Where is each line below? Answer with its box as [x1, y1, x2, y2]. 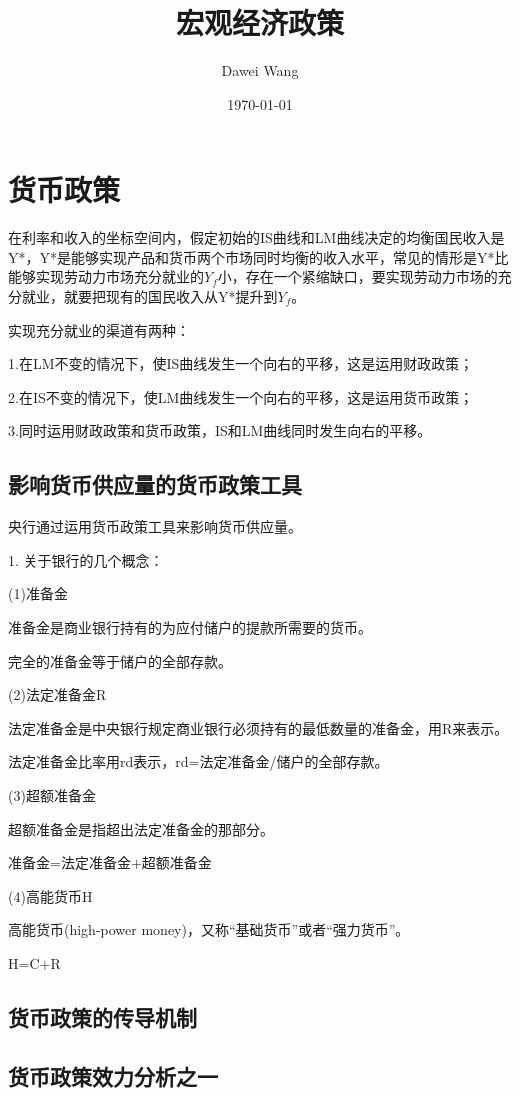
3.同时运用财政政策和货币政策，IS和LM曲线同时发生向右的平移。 [8, 420, 432, 441]
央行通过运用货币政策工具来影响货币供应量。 [8, 516, 302, 537]
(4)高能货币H [8, 885, 93, 906]
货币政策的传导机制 [8, 1001, 197, 1032]
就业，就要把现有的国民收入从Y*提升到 [21, 286, 278, 307]
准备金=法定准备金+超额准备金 [8, 852, 212, 873]
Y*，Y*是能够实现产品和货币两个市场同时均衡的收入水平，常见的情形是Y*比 [8, 246, 509, 267]
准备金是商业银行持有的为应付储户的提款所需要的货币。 [8, 616, 372, 637]
